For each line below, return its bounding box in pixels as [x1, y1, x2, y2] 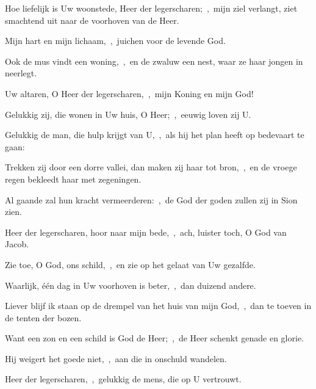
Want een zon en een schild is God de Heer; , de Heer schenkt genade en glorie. [5, 332, 304, 344]
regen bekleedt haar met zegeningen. [5, 172, 142, 185]
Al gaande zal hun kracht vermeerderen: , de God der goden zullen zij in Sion [5, 193, 298, 206]
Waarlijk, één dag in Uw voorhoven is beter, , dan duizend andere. [5, 278, 256, 291]
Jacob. [5, 238, 29, 250]
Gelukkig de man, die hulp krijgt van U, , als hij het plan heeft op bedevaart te [5, 128, 304, 141]
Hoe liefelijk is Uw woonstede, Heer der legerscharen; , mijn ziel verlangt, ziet [5, 2, 298, 14]
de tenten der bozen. [5, 311, 82, 324]
